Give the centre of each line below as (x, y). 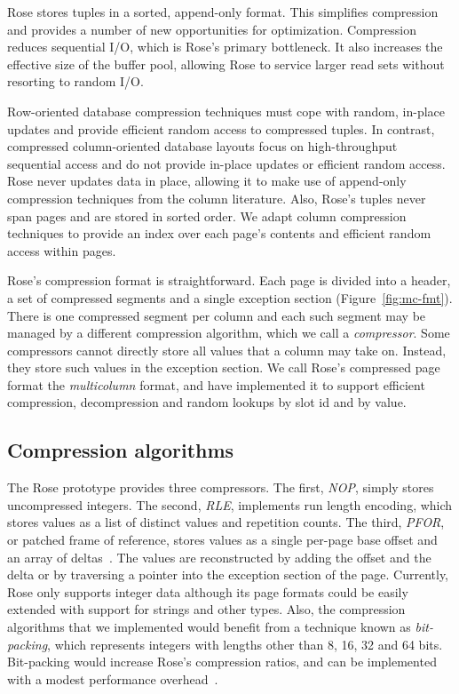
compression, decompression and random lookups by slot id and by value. (207, 402)
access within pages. (62, 250)
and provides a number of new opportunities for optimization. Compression (212, 29)
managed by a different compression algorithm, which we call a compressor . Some (229, 333)
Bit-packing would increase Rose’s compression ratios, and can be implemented (222, 662)
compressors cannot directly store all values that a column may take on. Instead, (227, 350)
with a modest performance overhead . (113, 678)
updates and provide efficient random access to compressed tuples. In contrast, (221, 128)
